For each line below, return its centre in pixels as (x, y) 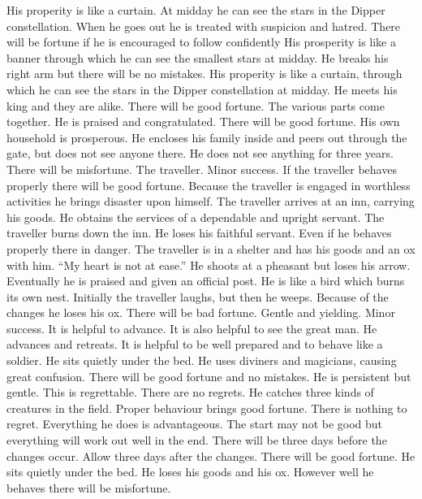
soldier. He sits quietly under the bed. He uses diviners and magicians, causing (202, 360)
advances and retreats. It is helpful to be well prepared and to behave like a (195, 344)
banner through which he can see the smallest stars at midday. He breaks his (198, 57)
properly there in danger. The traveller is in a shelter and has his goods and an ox (211, 248)
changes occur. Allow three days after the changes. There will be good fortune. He (211, 456)
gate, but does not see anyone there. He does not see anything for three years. (200, 153)
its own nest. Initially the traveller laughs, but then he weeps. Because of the (198, 296)
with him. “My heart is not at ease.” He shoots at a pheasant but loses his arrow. (209, 265)
